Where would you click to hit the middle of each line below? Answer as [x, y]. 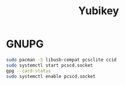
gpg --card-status [28, 71]
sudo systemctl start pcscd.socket [50, 65]
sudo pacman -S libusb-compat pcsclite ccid [61, 60]
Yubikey [99, 11]
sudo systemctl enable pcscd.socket [51, 76]
